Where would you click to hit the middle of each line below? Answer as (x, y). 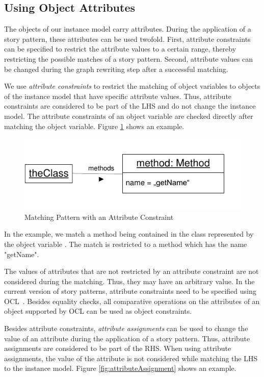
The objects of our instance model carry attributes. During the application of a (128, 29)
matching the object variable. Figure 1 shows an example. (94, 126)
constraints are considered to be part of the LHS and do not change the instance (130, 106)
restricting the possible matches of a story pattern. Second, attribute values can (128, 58)
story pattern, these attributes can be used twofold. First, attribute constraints (127, 39)
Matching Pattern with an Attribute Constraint (99, 217)
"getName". (22, 254)
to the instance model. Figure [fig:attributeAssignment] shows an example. (120, 368)
